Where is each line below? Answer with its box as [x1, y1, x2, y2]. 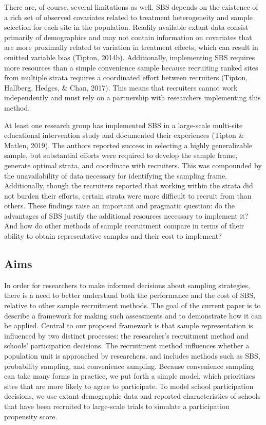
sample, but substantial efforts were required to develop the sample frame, [4, 150, 238, 161]
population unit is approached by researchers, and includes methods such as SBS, [4, 350, 260, 361]
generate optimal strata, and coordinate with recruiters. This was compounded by [4, 160, 262, 170]
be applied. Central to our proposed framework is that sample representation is [4, 320, 253, 331]
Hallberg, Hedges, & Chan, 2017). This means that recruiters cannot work [4, 82, 238, 93]
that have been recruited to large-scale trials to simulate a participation [4, 400, 230, 411]
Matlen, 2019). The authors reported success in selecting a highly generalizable [4, 139, 253, 150]
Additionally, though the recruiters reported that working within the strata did [4, 180, 253, 191]
